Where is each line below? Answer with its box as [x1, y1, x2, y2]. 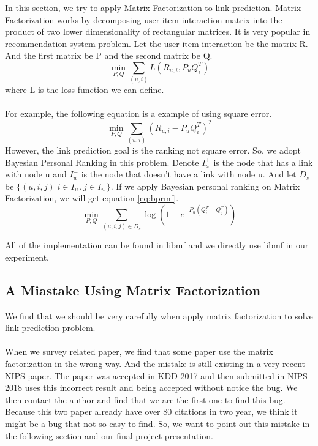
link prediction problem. [5, 321, 96, 334]
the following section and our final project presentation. [5, 429, 213, 442]
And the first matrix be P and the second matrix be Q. [5, 49, 213, 62]
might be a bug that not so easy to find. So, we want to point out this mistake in [5, 417, 310, 429]
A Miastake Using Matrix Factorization [5, 280, 261, 299]
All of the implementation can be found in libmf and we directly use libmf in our [5, 239, 309, 251]
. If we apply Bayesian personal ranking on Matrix [110, 179, 300, 192]
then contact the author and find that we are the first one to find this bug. [5, 393, 286, 406]
